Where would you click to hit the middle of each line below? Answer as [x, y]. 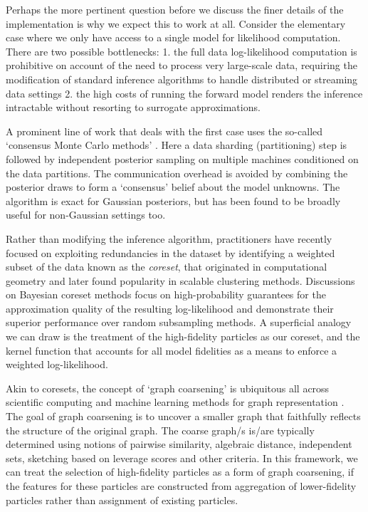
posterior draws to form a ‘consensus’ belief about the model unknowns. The [173, 187]
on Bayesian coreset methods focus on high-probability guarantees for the [166, 294]
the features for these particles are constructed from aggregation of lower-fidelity [181, 486]
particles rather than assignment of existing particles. [122, 500]
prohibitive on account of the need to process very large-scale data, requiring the [182, 65]
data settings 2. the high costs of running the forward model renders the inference [184, 93]
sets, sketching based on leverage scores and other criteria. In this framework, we [182, 458]
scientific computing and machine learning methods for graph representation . [175, 402]
